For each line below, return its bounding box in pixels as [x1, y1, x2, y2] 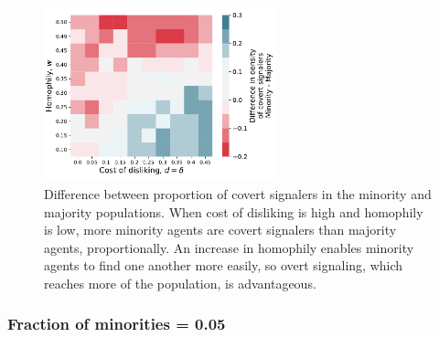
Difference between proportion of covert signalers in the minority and [44, 184, 432, 203]
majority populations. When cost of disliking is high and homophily [44, 202, 423, 221]
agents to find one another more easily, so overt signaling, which [44, 256, 403, 275]
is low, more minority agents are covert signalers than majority [44, 220, 397, 239]
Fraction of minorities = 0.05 [7, 312, 226, 335]
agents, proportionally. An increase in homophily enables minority [44, 237, 414, 257]
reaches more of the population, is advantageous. [44, 273, 316, 292]
